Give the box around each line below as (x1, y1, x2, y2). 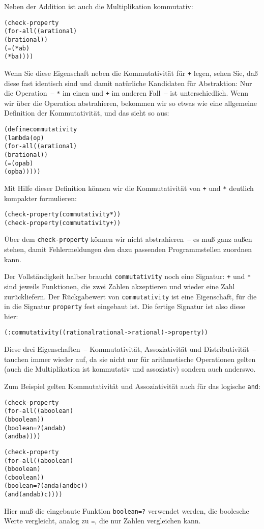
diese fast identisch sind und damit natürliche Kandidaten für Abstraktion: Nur (4, 77, 252, 88)
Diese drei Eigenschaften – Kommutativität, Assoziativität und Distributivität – (4, 344, 256, 354)
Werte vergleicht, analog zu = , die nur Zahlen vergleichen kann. (4, 515, 201, 526)
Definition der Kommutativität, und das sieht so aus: (4, 107, 169, 118)
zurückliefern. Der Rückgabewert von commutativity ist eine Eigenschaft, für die (4, 291, 257, 301)
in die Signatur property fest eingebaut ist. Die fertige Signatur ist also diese (4, 301, 245, 312)
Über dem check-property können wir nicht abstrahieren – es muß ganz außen (4, 234, 252, 244)
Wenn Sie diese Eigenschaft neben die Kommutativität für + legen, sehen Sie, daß (4, 67, 258, 78)
